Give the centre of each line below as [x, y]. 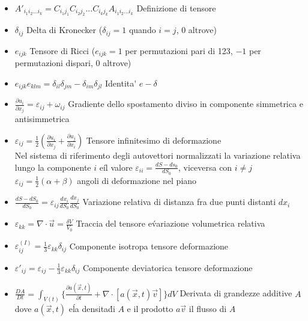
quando [142, 30]
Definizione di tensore [176, 8]
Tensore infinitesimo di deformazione [154, 140]
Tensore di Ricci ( [62, 50]
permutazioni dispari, [54, 63]
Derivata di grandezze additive [236, 293]
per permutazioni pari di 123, [179, 50]
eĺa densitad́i [92, 309]
